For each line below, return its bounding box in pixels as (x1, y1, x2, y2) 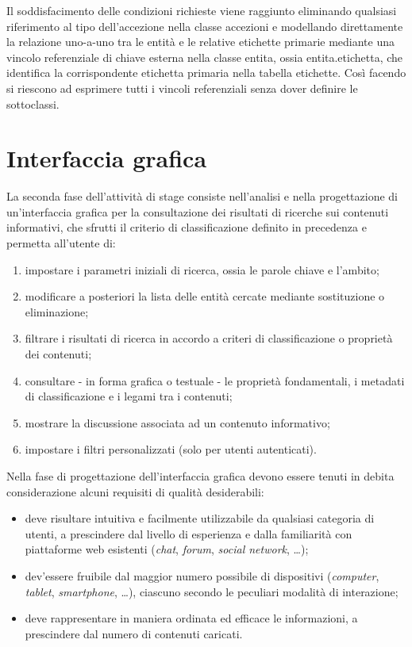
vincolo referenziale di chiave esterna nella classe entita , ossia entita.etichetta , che (6, 48, 403, 65)
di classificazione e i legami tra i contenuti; (25, 388, 233, 404)
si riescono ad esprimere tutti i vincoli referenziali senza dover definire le (6, 79, 358, 96)
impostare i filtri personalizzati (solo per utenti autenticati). (25, 441, 317, 457)
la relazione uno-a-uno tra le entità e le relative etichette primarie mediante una (6, 33, 395, 50)
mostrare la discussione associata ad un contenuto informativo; (25, 414, 330, 431)
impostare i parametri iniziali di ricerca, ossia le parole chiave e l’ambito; (25, 261, 379, 278)
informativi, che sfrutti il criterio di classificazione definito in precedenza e (6, 219, 367, 235)
